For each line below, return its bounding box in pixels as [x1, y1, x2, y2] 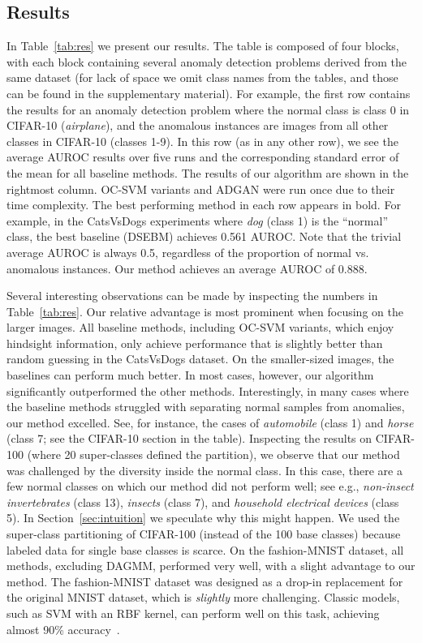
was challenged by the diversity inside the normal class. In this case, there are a [6, 461, 403, 478]
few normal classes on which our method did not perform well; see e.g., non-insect [6, 478, 414, 495]
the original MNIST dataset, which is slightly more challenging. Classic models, [6, 589, 400, 606]
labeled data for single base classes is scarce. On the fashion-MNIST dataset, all [6, 541, 404, 558]
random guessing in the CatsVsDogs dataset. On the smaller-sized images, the [6, 350, 394, 367]
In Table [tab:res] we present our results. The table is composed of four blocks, [6, 37, 399, 54]
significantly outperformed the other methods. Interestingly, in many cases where [6, 382, 409, 399]
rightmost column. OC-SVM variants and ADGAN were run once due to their [6, 180, 395, 197]
